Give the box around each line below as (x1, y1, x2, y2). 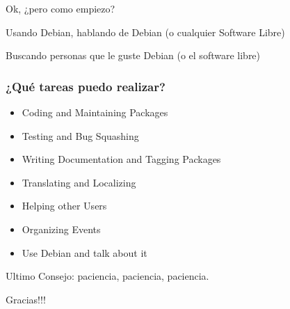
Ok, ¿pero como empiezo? (6, 1, 115, 15)
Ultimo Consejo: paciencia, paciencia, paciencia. (6, 269, 209, 283)
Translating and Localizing (22, 175, 136, 189)
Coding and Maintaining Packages (22, 105, 168, 119)
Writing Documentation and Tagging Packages (22, 152, 221, 166)
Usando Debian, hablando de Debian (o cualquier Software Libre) (6, 24, 285, 39)
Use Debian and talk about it (22, 245, 147, 260)
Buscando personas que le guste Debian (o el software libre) (6, 48, 261, 63)
